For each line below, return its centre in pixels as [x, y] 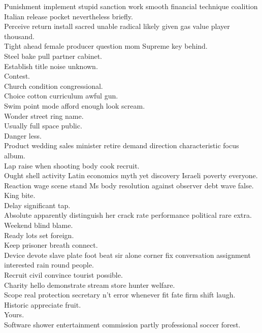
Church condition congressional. [54, 86]
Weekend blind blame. [39, 225]
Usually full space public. [43, 126]
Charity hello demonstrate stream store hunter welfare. [90, 285]
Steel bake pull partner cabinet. [53, 56]
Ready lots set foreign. [39, 235]
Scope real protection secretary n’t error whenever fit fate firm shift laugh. [120, 295]
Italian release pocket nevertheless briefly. [69, 16]
